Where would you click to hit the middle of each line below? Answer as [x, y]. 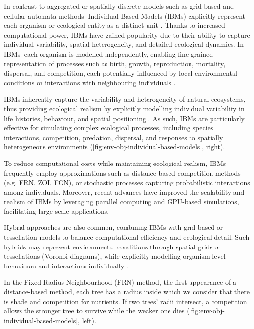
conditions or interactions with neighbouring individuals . [90, 82]
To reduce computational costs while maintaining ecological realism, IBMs [115, 163]
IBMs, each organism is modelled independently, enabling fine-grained [108, 53]
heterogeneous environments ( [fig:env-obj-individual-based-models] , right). [115, 147]
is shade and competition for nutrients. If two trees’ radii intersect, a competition [126, 301]
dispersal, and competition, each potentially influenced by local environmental [121, 73]
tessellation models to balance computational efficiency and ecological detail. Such [127, 237]
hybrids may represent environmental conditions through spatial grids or [113, 246]
